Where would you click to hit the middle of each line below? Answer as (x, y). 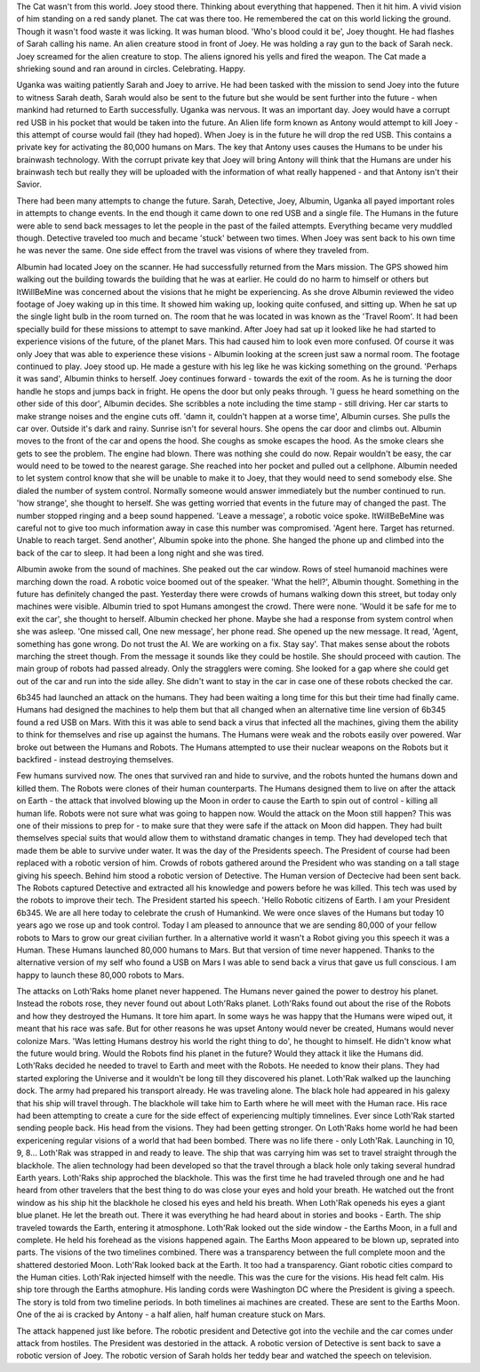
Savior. (29, 184)
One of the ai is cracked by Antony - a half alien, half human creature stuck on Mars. (171, 1314)
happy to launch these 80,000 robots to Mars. (100, 975)
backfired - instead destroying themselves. (95, 760)
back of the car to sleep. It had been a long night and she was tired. (140, 553)
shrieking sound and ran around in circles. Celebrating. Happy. (131, 68)
